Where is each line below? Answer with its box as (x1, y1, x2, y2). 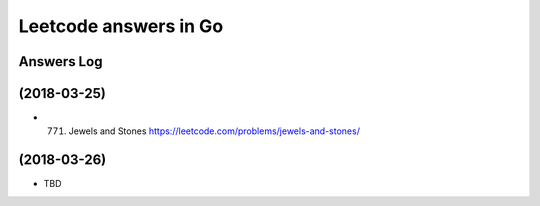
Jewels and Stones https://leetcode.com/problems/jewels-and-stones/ (68, 125, 360, 137)
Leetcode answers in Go (18, 15, 224, 37)
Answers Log (18, 53, 103, 70)
